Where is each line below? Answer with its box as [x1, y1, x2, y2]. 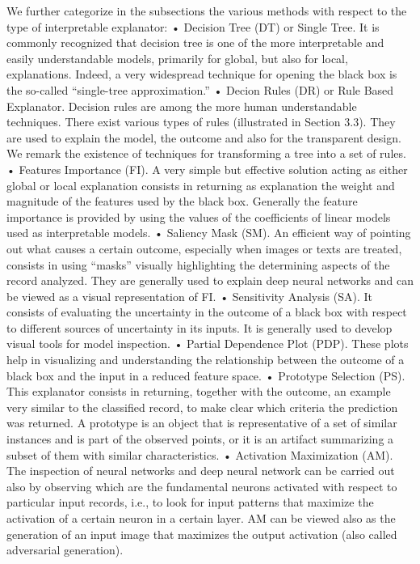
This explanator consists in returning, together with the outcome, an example [6, 383, 391, 400]
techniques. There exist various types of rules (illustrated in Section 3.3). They [6, 113, 396, 130]
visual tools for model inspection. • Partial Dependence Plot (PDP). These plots [6, 335, 409, 352]
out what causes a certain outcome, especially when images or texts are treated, [6, 240, 402, 257]
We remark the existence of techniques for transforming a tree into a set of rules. [6, 145, 406, 162]
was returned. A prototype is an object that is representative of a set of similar [6, 414, 397, 431]
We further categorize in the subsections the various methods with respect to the [6, 2, 407, 19]
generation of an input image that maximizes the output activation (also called [6, 525, 397, 542]
